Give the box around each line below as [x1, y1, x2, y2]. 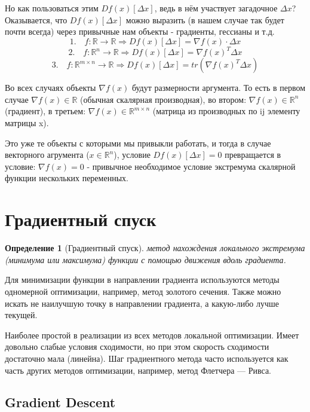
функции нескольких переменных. [5, 172, 128, 184]
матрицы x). [5, 117, 49, 129]
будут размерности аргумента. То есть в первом [131, 81, 306, 94]
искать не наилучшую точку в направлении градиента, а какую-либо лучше [5, 297, 279, 309]
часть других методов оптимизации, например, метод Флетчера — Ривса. [5, 364, 271, 376]
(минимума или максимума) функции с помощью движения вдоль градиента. [5, 253, 286, 265]
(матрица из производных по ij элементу [152, 105, 300, 117]
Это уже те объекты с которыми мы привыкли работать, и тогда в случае [5, 136, 271, 149]
